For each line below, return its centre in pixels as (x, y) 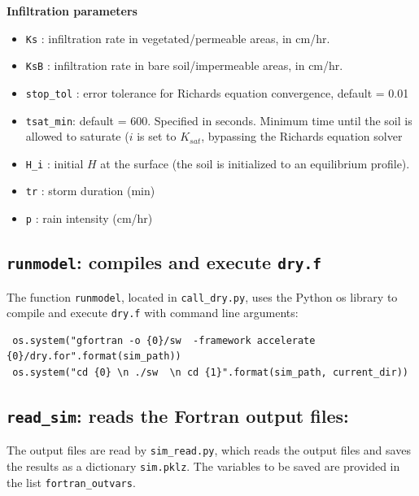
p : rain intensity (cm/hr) (89, 218)
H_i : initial (55, 163)
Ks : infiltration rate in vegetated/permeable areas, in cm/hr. (178, 38)
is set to (157, 136)
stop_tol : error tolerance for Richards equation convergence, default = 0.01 (217, 92)
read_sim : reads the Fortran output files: (178, 416)
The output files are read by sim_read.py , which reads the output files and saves (209, 450)
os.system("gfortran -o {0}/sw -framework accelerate (164, 340)
